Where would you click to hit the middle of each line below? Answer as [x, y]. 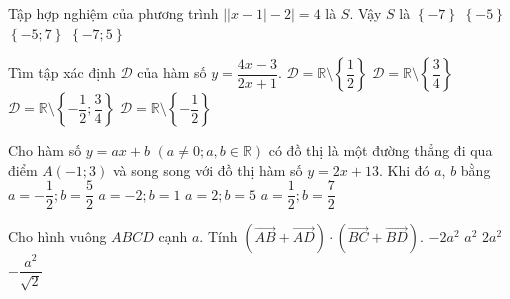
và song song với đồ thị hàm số [207, 169]
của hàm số [172, 72]
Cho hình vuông [57, 236]
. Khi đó [404, 169]
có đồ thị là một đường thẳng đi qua [380, 150]
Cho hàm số [45, 150]
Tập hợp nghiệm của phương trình [113, 13]
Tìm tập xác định [62, 72]
